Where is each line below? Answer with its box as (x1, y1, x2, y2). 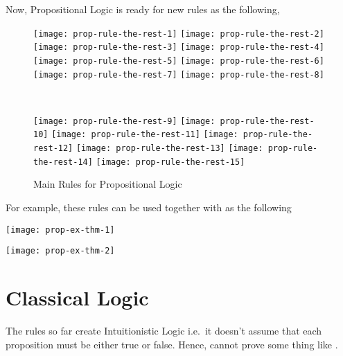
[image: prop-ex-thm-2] (6, 246, 115, 256)
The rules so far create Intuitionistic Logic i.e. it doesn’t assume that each (6, 323, 322, 338)
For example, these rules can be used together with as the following (6, 200, 292, 215)
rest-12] (33, 143, 73, 154)
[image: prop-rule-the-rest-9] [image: (33, 116, 216, 126)
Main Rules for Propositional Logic (33, 177, 182, 191)
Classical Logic (6, 283, 149, 312)
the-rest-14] (33, 157, 93, 167)
